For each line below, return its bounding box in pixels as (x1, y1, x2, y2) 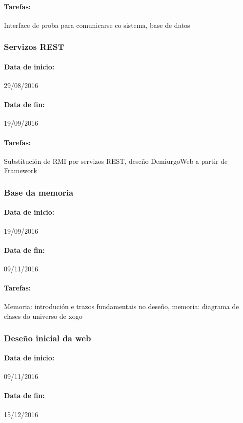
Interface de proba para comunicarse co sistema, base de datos (4, 20, 190, 30)
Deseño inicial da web (4, 332, 91, 344)
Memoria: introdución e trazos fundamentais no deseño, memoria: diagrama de (4, 301, 239, 312)
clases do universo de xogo (4, 311, 82, 321)
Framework (4, 165, 37, 176)
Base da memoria (4, 186, 74, 198)
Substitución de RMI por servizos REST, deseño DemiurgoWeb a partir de (4, 156, 228, 166)
